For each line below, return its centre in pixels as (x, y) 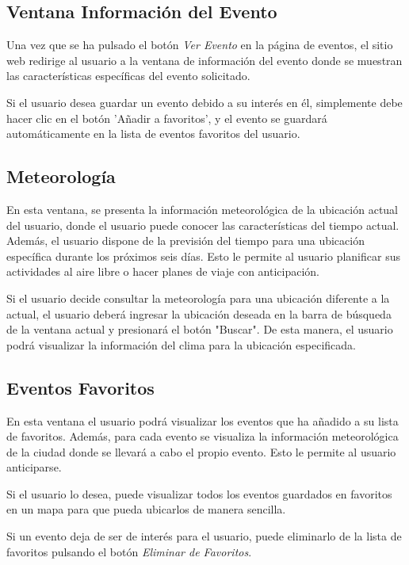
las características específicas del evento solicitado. (128, 76)
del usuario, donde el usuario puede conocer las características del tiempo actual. (203, 225)
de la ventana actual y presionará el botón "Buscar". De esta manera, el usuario (200, 329)
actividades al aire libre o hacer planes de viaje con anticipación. (163, 271)
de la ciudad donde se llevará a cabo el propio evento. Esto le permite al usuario (201, 451)
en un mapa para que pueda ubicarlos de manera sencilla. (146, 509)
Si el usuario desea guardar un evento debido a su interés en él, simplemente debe (204, 102)
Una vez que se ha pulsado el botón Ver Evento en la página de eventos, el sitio (200, 45)
